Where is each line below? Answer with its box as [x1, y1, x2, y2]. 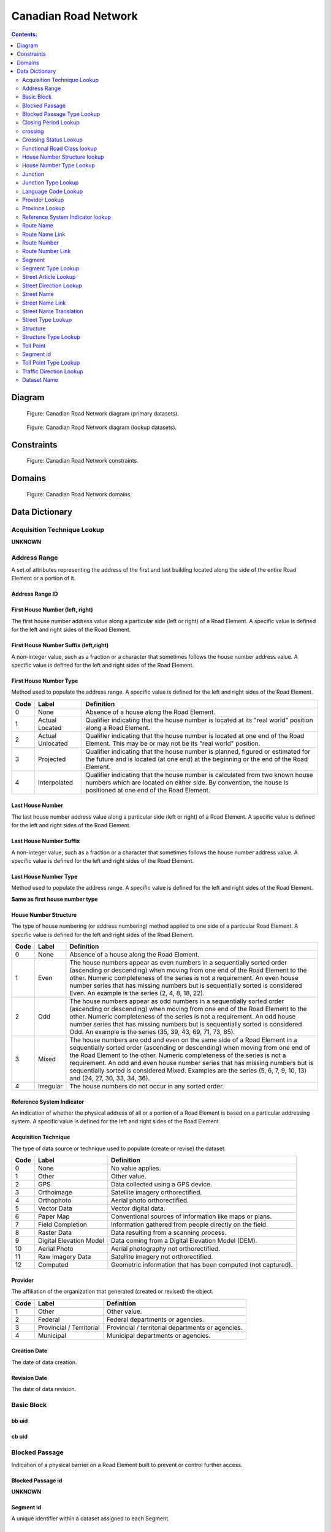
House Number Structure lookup [22, 153, 104, 161]
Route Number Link [22, 248, 71, 255]
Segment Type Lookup [22, 265, 80, 272]
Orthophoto [37, 1196, 72, 1205]
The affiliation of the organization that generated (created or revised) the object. [11, 1287, 214, 1295]
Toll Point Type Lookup [22, 359, 80, 366]
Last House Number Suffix [11, 837, 80, 845]
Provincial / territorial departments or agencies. [106, 1323, 243, 1332]
